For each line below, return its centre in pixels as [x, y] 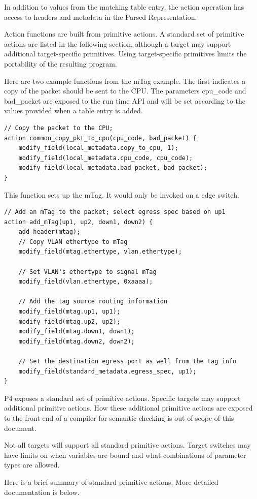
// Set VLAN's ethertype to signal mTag [87, 272]
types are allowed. [32, 465]
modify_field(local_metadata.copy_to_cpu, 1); [98, 148]
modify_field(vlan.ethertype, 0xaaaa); [86, 282]
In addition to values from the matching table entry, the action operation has [124, 7]
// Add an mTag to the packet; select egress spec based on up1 [115, 212]
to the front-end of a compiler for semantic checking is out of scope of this [119, 417]
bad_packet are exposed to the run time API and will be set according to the [125, 100]
